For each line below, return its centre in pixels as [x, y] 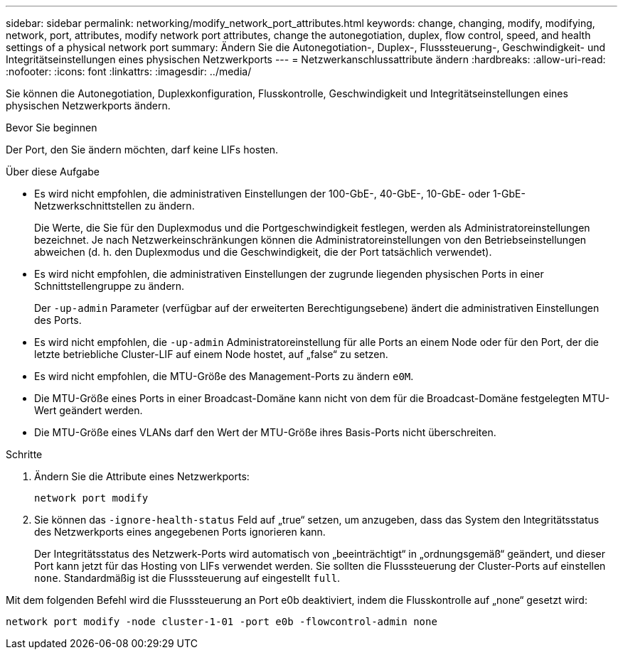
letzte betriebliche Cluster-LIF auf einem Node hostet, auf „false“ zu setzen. [211, 354]
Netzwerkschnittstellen [88, 206]
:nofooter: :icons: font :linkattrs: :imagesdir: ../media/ [129, 71]
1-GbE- [509, 194]
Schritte [24, 454]
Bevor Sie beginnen [52, 128]
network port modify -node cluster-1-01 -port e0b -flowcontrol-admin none [222, 622]
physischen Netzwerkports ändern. [88, 105]
